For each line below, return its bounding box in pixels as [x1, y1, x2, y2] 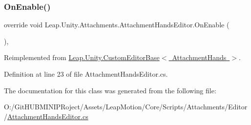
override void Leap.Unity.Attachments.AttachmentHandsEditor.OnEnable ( [4, 20, 230, 30]
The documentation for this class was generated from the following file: [4, 85, 216, 95]
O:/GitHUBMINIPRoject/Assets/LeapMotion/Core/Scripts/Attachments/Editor [4, 102, 248, 112]
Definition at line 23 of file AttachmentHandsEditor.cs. [4, 69, 168, 79]
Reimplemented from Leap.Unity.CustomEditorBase [4, 52, 160, 62]
